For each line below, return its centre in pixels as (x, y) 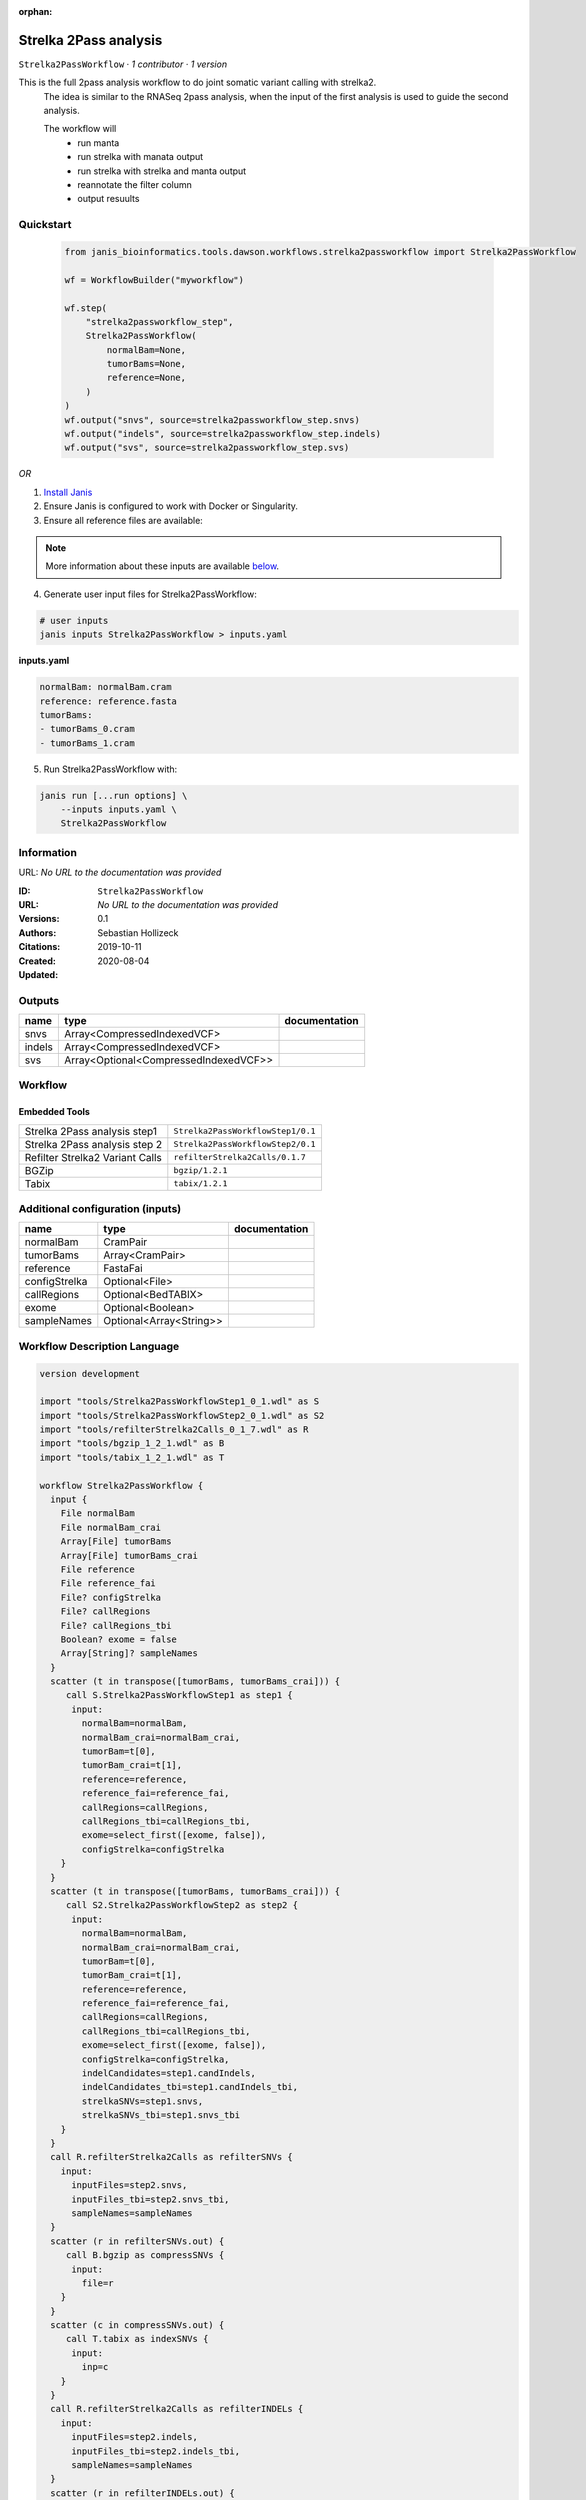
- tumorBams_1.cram (87, 743)
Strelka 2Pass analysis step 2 (93, 1144)
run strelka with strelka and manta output (162, 171)
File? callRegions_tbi (116, 1625)
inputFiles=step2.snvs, (129, 2185)
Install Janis (68, 492)
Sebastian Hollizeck (138, 932)
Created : (37, 961)
